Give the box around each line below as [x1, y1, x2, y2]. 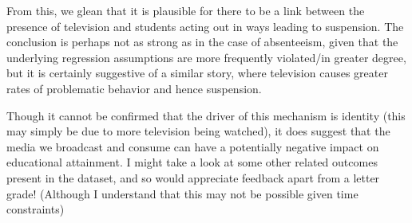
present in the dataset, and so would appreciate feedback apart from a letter [6, 169, 380, 186]
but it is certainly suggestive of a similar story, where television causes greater [6, 65, 388, 81]
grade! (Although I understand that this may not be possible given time [6, 185, 359, 201]
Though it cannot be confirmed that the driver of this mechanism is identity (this [6, 107, 406, 123]
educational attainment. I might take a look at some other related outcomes [6, 154, 378, 170]
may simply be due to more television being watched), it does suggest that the [6, 123, 390, 139]
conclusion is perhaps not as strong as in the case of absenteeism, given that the [6, 33, 398, 50]
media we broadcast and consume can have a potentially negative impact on [6, 138, 379, 155]
